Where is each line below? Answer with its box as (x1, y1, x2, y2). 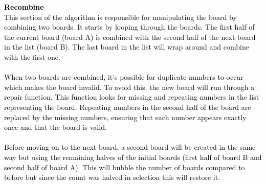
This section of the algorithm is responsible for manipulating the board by (4, 11, 237, 22)
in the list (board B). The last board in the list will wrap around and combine (4, 41, 249, 52)
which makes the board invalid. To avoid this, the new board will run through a (4, 81, 255, 92)
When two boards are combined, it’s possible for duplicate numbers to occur (4, 72, 243, 82)
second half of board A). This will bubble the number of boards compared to (4, 162, 245, 172)
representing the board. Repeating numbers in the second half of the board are (4, 101, 251, 112)
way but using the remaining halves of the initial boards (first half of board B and (4, 151, 262, 162)
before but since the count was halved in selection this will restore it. (4, 172, 220, 182)
